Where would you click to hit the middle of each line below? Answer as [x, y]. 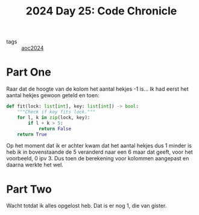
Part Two [29, 189]
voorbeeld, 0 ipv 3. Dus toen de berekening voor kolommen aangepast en [98, 159]
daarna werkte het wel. [35, 165]
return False [55, 129]
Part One [29, 72]
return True [32, 134]
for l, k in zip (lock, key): [54, 117]
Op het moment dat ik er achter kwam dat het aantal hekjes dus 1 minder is [99, 146]
